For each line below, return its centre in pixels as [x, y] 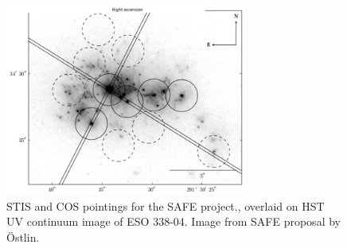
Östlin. [23, 236]
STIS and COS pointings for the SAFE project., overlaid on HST [166, 205]
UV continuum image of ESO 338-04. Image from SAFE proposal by [173, 221]
